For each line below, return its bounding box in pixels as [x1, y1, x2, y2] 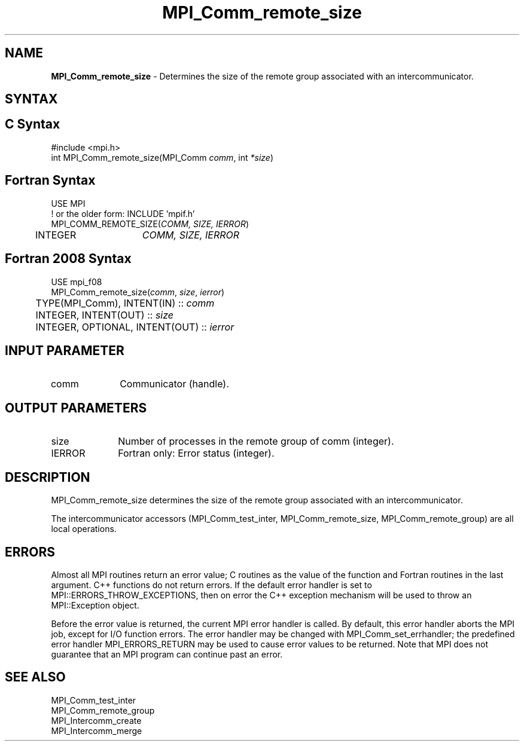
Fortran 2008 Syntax [5, 251, 132, 267]
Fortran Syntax [5, 173, 96, 188]
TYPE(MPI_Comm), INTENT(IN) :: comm [35, 296, 215, 309]
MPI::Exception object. [51, 600, 139, 610]
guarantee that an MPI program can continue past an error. [51, 649, 283, 659]
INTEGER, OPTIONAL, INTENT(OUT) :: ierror [35, 320, 234, 333]
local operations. [51, 524, 117, 534]
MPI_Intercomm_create [51, 715, 142, 726]
